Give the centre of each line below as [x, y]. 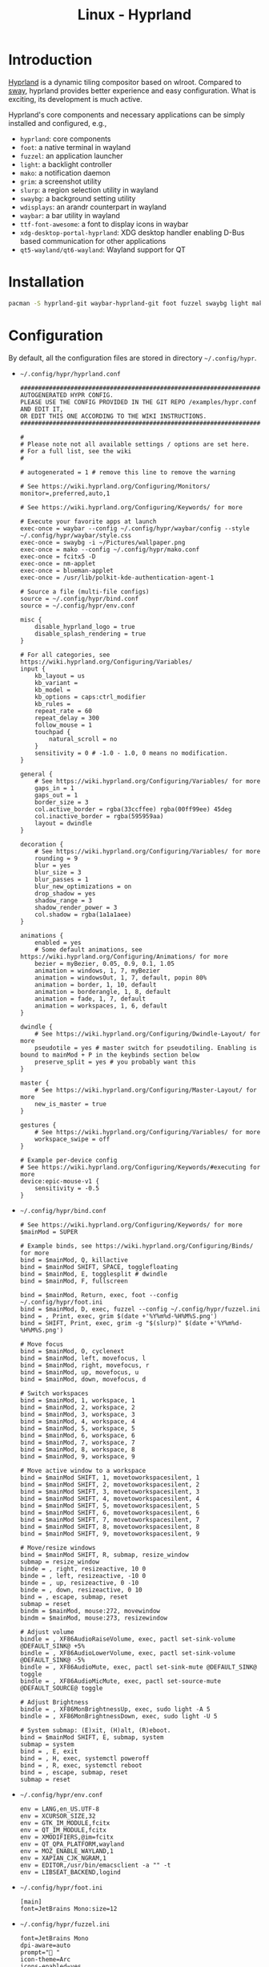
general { [36, 774]
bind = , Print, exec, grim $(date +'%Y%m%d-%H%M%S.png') [118, 1316]
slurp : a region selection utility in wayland [89, 189]
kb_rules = [53, 704]
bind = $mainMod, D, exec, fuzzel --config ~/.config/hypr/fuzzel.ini [140, 1309]
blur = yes [53, 865]
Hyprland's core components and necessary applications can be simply [127, 115]
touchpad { [53, 732]
